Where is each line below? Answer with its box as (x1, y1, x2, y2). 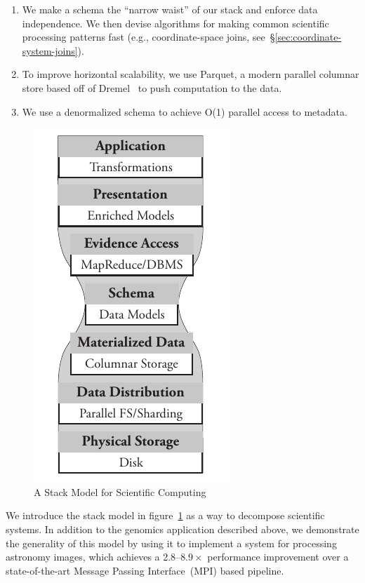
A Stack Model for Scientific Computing (34, 484, 206, 499)
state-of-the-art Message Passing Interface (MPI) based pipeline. (6, 563, 284, 577)
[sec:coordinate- (274, 29, 342, 44)
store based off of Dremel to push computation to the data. (22, 80, 282, 95)
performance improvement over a (207, 549, 349, 564)
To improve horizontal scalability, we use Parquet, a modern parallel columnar (22, 67, 359, 81)
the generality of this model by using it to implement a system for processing (6, 535, 337, 550)
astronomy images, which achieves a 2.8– (6, 549, 181, 564)
